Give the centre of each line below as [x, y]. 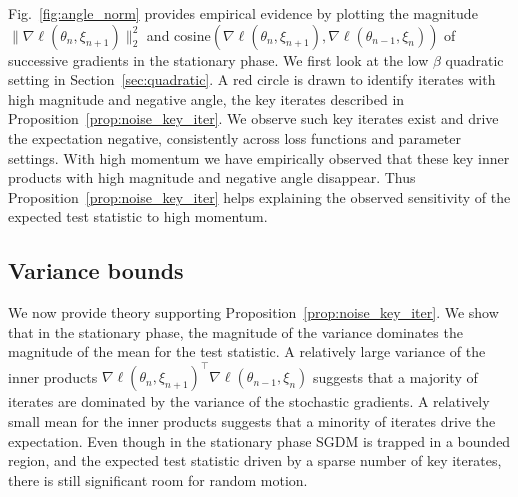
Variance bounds [96, 270]
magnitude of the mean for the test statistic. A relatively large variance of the [247, 351]
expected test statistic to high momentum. [138, 216]
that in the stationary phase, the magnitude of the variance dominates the [235, 331]
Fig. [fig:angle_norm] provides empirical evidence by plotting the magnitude [243, 13]
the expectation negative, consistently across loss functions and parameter [234, 137]
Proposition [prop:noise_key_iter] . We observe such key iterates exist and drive [253, 118]
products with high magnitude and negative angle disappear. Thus [212, 177]
